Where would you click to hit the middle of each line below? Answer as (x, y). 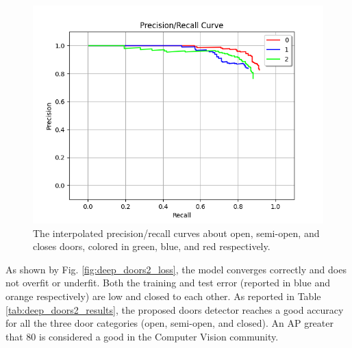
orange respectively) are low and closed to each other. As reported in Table (163, 296)
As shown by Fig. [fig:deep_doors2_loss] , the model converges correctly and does (176, 269)
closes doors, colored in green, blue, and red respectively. (152, 246)
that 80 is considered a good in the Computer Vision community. (142, 336)
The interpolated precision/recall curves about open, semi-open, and (176, 233)
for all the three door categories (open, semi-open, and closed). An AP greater (169, 323)
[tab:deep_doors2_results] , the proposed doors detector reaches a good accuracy (175, 309)
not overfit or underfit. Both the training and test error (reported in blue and (168, 283)
